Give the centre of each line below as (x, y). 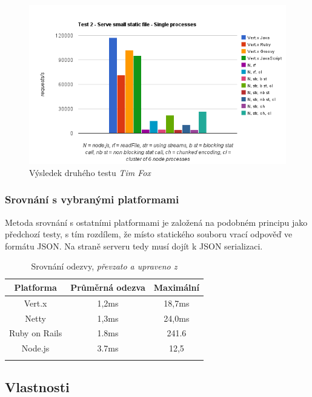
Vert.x (35, 303)
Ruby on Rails (36, 333)
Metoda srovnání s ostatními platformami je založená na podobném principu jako (156, 222)
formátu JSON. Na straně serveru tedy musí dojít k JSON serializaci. (134, 246)
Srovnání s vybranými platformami (92, 199)
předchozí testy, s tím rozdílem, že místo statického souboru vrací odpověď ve (149, 234)
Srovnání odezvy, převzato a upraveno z (104, 266)
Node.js (35, 348)
